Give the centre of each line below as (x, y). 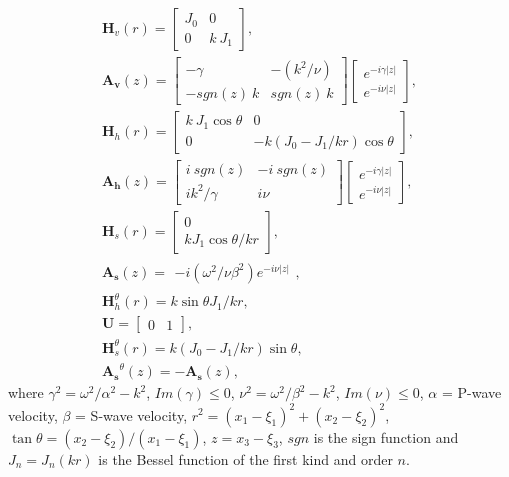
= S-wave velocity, (131, 414)
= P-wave (471, 392)
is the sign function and (386, 436)
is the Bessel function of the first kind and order (245, 458)
